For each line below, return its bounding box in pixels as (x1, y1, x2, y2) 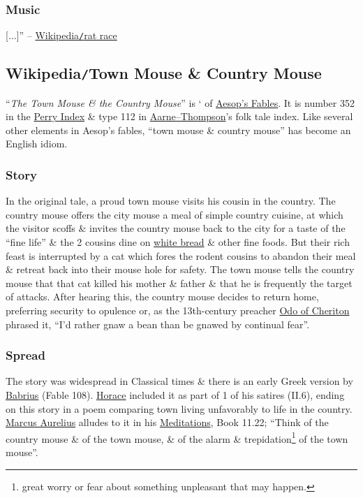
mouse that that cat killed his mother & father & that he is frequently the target (6, 275, 353, 290)
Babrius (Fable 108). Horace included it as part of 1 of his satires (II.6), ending (6, 388, 345, 402)
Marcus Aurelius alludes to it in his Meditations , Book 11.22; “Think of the (6, 415, 329, 430)
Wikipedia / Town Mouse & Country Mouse (6, 62, 322, 84)
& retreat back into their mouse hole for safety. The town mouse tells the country (6, 262, 355, 277)
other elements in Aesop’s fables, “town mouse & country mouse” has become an (6, 122, 351, 137)
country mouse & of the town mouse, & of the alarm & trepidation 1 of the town (6, 429, 348, 446)
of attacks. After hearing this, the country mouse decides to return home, (6, 289, 319, 304)
